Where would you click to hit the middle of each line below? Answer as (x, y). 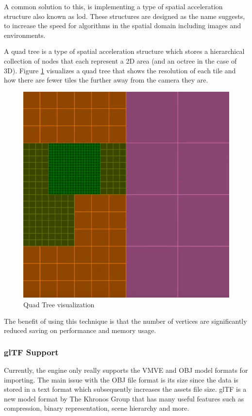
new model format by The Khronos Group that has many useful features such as (124, 398)
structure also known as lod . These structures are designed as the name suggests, (125, 16)
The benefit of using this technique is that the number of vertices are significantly (126, 321)
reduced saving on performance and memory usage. (80, 330)
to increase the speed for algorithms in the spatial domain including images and (123, 25)
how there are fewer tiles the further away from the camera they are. (106, 80)
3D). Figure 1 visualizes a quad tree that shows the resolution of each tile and (120, 70)
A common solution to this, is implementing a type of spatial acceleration (113, 6)
